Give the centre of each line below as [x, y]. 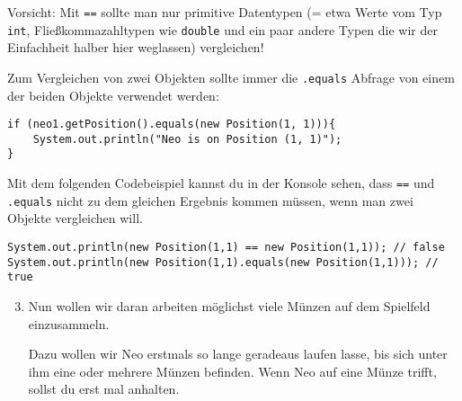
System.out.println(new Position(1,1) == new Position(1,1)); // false [226, 248]
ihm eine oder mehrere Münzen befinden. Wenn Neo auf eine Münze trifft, [232, 371]
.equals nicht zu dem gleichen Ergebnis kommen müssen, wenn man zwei [210, 200]
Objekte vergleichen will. [75, 218]
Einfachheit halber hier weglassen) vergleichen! [136, 47]
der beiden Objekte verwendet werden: [113, 95]
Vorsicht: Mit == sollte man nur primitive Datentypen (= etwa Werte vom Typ [225, 12]
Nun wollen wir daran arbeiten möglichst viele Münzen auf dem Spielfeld [229, 306]
